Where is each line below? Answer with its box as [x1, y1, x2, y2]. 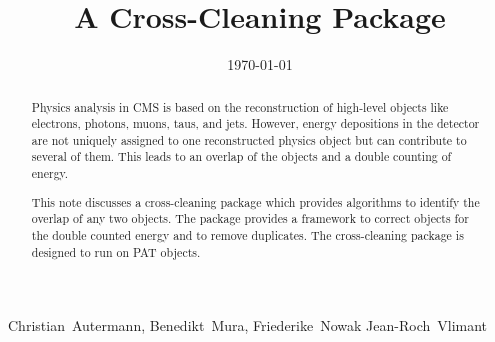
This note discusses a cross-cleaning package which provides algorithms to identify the [31, 193, 480, 210]
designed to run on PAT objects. [31, 243, 201, 260]
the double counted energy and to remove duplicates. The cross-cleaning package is [31, 227, 464, 243]
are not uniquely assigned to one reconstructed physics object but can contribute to [31, 131, 467, 148]
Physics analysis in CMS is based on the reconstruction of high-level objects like [31, 98, 449, 115]
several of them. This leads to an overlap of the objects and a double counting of [31, 148, 452, 165]
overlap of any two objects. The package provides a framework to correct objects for [31, 210, 469, 227]
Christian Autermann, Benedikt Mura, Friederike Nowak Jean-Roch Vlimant [8, 315, 488, 336]
